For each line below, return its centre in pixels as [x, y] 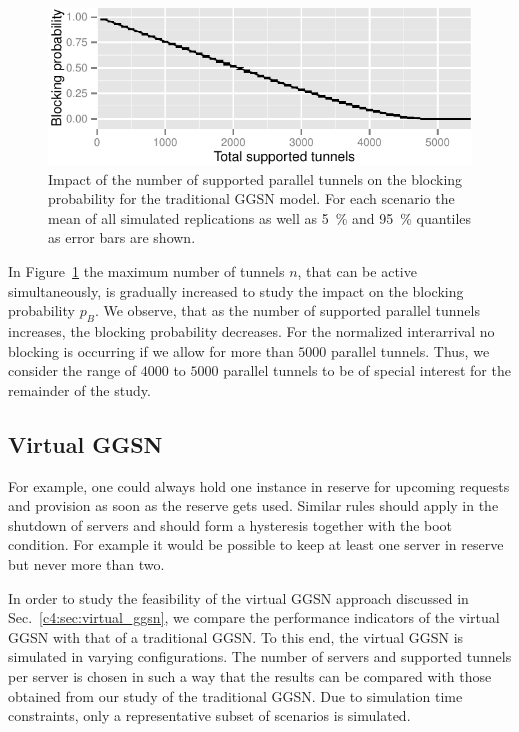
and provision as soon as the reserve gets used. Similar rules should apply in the [253, 505]
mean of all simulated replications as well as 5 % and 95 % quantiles [260, 217]
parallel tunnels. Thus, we [410, 350]
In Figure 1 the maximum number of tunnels [146, 271]
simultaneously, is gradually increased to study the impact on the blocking [236, 290]
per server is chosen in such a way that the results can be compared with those [250, 675]
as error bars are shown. [122, 237]
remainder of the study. [79, 389]
